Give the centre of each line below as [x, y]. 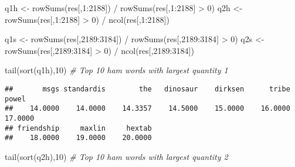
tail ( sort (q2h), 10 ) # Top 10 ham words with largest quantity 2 [116, 156]
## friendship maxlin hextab [78, 128]
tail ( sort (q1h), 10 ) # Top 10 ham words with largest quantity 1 [116, 70]
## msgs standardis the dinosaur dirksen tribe [147, 89]
